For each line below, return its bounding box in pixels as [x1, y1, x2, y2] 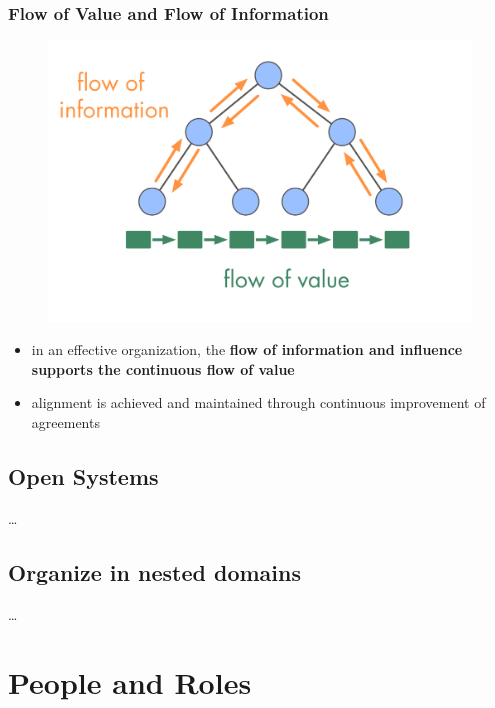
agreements [31, 411, 100, 432]
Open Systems [8, 460, 159, 491]
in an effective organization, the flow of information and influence [31, 339, 463, 360]
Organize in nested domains [8, 556, 301, 587]
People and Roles [8, 662, 252, 703]
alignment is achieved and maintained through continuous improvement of [31, 392, 486, 413]
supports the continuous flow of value [31, 358, 295, 379]
